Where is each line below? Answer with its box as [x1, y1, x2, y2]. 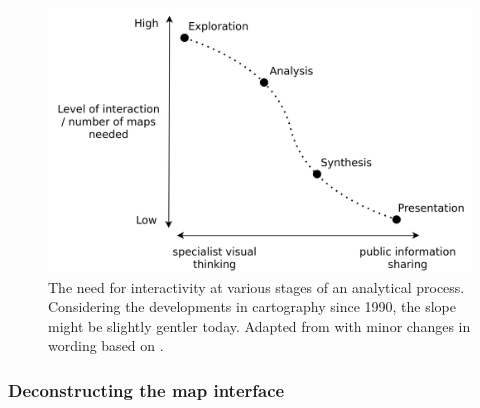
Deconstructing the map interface [8, 377, 285, 402]
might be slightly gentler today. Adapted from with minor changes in [48, 315, 471, 336]
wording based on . [48, 335, 164, 356]
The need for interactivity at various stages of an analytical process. [48, 276, 465, 297]
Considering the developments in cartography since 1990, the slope [48, 296, 456, 317]
